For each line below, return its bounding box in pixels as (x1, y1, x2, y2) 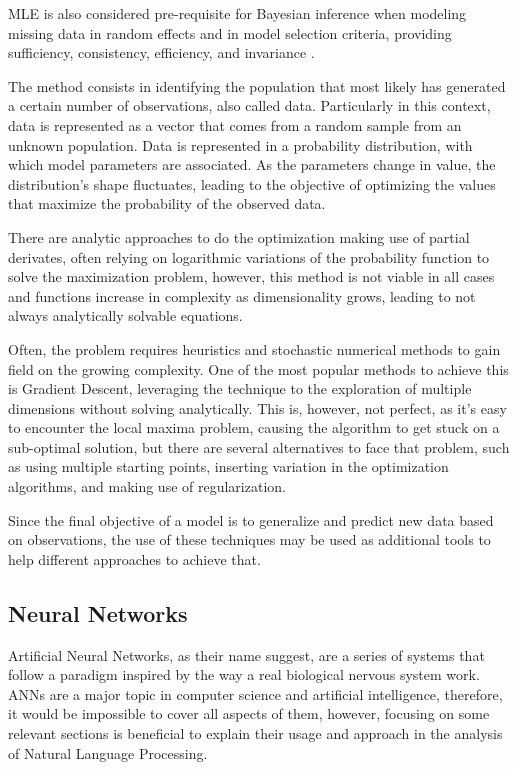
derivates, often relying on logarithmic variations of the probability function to (8, 246, 490, 267)
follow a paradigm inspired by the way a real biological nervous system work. (8, 664, 480, 685)
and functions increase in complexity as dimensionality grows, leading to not (8, 285, 476, 306)
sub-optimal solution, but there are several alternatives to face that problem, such (8, 436, 510, 457)
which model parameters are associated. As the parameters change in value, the (8, 154, 496, 175)
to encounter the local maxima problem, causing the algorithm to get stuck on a (8, 417, 500, 438)
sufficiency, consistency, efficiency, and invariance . (8, 42, 315, 63)
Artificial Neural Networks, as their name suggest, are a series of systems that (8, 644, 485, 665)
